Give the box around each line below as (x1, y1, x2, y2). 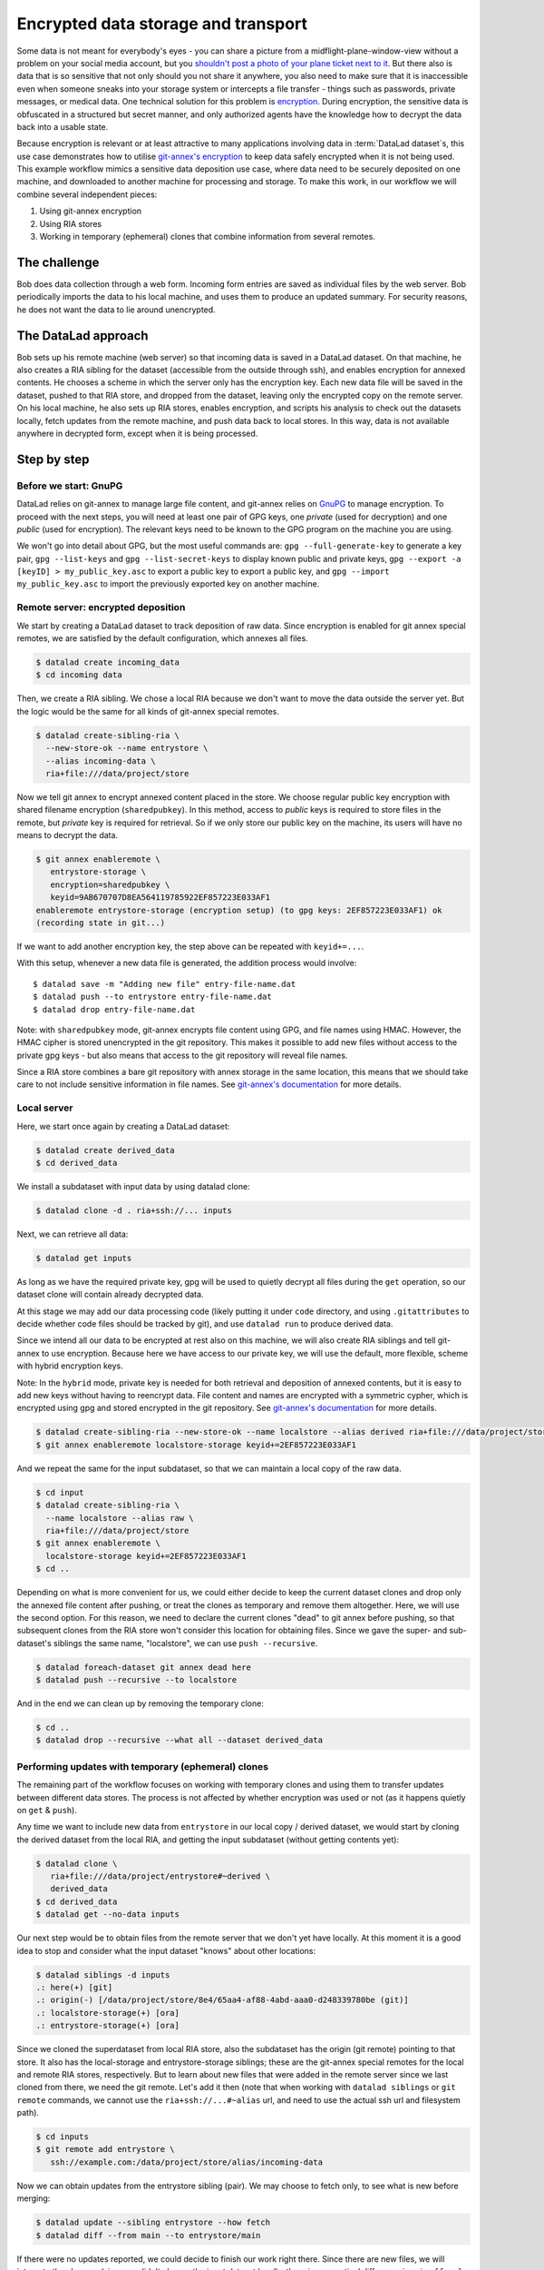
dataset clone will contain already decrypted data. (16, 1289, 204, 1300)
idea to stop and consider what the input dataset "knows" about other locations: (16, 1945, 316, 1956)
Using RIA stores (39, 218, 102, 229)
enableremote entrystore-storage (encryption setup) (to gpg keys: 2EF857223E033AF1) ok (35, 904, 443, 915)
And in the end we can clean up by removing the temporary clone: (16, 1698, 265, 1709)
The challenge (16, 254, 100, 270)
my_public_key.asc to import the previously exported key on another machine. (16, 578, 320, 589)
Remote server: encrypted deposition (16, 601, 186, 614)
